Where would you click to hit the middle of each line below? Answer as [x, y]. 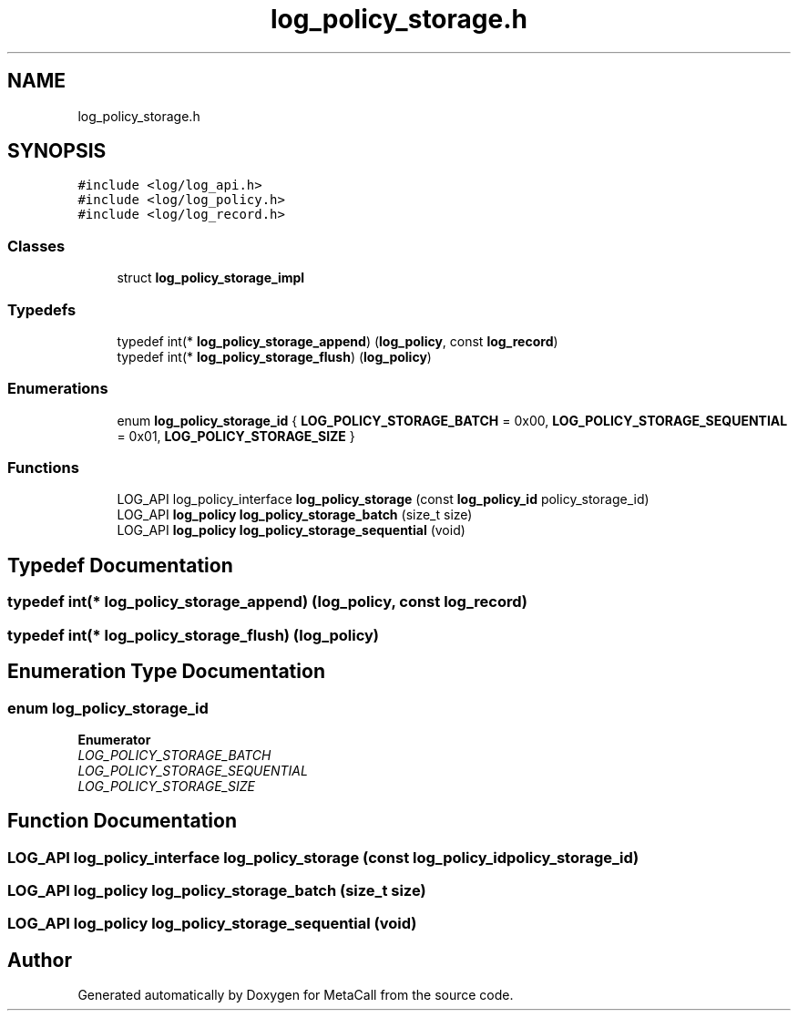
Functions [43, 468]
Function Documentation [122, 821]
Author [40, 960]
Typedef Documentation [120, 565]
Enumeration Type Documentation [166, 672]
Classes [36, 246]
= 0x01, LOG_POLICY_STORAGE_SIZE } [236, 436]
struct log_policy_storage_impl [211, 278]
